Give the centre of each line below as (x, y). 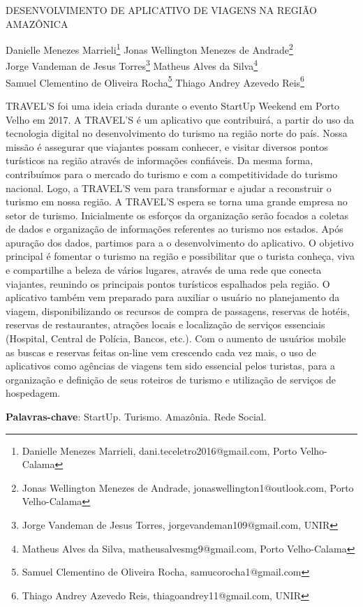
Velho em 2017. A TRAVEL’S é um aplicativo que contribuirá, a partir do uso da (180, 119)
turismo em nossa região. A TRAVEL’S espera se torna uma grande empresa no (177, 202)
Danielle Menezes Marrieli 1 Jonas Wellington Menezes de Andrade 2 (149, 49)
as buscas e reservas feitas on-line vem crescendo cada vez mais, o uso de (161, 352)
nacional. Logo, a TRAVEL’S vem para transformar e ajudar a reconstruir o (169, 188)
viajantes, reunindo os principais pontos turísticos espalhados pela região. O (168, 283)
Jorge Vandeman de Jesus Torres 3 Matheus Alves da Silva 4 (132, 65)
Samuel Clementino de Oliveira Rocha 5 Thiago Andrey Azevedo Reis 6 (155, 81)
